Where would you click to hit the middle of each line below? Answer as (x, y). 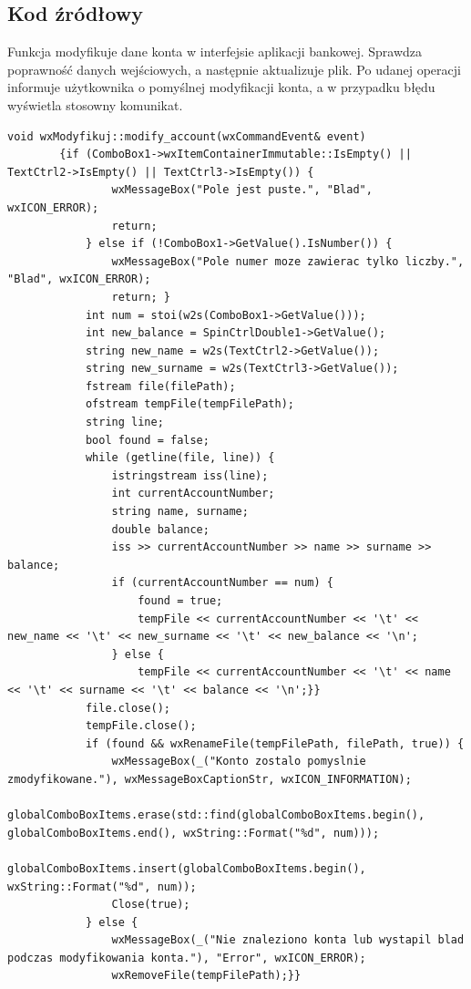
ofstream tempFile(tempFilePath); (189, 404)
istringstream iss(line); (190, 475)
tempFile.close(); (141, 726)
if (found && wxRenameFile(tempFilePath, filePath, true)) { (275, 743)
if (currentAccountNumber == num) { (222, 583)
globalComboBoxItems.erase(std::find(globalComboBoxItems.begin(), (216, 815)
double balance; (160, 529)
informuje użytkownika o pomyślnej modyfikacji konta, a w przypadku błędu (221, 87)
